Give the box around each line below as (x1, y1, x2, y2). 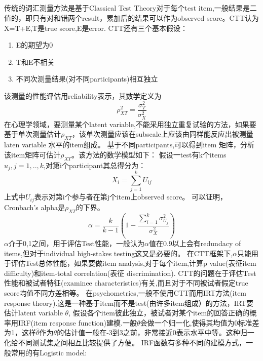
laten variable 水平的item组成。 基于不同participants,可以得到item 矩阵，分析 (4, 139, 255, 150)
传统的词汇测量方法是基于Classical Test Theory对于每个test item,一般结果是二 (4, 3, 257, 13)
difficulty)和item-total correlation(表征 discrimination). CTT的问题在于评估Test (4, 267, 256, 278)
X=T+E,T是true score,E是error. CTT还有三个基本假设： (4, 22, 187, 33)
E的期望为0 (16, 39, 53, 50)
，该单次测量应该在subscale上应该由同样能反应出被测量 (71, 129, 253, 139)
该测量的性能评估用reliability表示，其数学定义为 (4, 90, 162, 101)
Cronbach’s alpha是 (4, 202, 65, 212)
